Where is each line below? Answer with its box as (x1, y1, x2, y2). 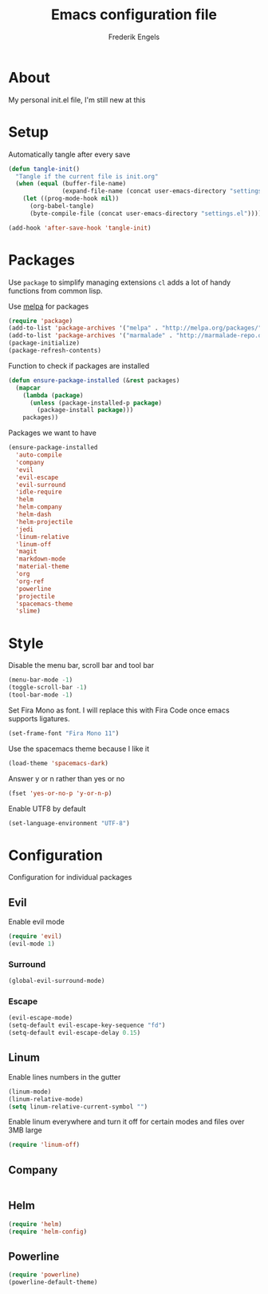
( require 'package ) (8, 317, 73, 325)
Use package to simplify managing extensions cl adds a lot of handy (8, 278, 231, 287)
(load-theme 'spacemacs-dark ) (8, 759, 109, 767)
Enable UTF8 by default (8, 804, 86, 813)
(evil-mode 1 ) (8, 940, 56, 948)
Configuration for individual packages (8, 873, 132, 882)
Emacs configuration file (50, 6, 218, 24)
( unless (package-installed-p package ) (29, 398, 162, 407)
